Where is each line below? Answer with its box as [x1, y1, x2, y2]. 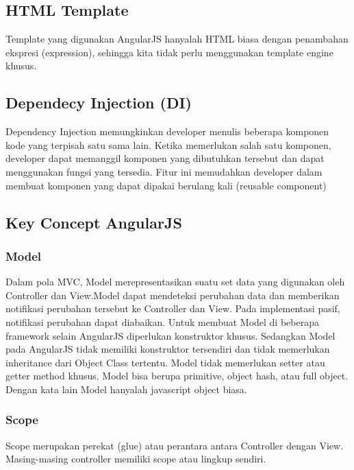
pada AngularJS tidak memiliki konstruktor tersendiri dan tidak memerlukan [5, 342, 330, 356]
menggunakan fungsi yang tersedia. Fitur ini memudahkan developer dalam [5, 164, 323, 178]
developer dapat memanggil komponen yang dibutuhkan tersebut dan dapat [5, 151, 325, 165]
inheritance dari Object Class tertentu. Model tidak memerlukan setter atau [5, 355, 325, 369]
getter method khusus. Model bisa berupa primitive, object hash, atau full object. [5, 368, 349, 383]
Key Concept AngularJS [5, 211, 182, 233]
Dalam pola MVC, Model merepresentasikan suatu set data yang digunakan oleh [5, 274, 345, 289]
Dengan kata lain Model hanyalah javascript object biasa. [5, 381, 247, 396]
